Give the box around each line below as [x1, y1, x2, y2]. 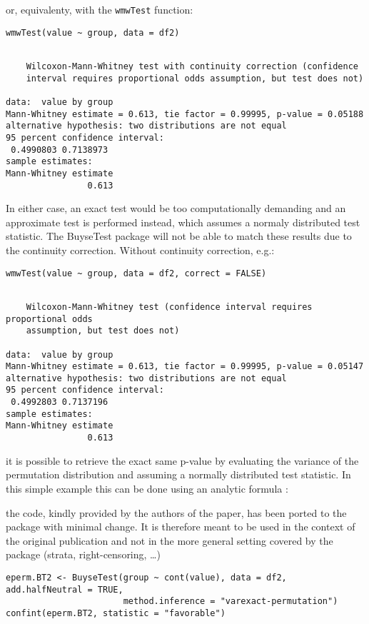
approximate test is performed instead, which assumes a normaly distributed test [6, 214, 360, 229]
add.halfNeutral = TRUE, [6, 584, 123, 595]
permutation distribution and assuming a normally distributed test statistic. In [6, 467, 351, 482]
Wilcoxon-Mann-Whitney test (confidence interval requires [26, 301, 313, 312]
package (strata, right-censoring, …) [6, 547, 161, 562]
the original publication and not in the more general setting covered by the [6, 533, 333, 548]
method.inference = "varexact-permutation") [123, 596, 338, 607]
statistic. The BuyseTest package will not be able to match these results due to [6, 228, 352, 243]
